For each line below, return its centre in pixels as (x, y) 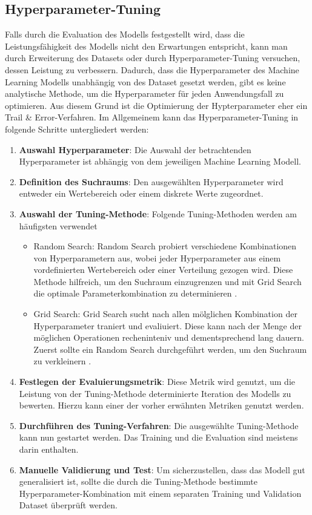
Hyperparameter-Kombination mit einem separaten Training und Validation (160, 493)
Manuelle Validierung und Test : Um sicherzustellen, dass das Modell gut (162, 469)
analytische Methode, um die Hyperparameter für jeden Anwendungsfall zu (144, 93)
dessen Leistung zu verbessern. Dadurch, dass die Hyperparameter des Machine (152, 69)
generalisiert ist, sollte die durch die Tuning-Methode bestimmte (138, 481)
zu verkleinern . (62, 361)
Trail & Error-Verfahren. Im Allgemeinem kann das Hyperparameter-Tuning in (152, 117)
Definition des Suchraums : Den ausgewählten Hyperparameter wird (151, 181)
